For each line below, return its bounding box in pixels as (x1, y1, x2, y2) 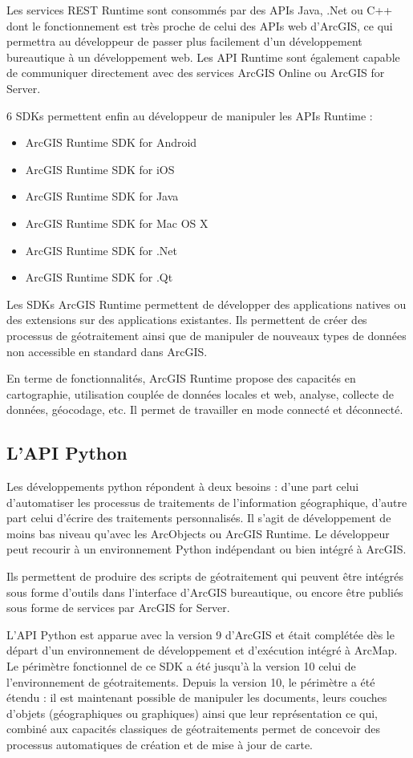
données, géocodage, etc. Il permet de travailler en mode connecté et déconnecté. (6, 401, 403, 418)
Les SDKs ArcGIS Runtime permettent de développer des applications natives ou (6, 295, 407, 312)
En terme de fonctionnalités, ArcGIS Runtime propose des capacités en (6, 370, 356, 387)
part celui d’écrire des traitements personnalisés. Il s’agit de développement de (6, 509, 391, 526)
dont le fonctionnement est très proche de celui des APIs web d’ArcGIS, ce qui (6, 17, 393, 34)
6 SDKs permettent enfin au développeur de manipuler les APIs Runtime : (6, 107, 373, 124)
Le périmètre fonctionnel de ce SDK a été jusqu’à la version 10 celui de (6, 658, 356, 675)
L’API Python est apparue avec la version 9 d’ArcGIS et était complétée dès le (6, 626, 395, 642)
